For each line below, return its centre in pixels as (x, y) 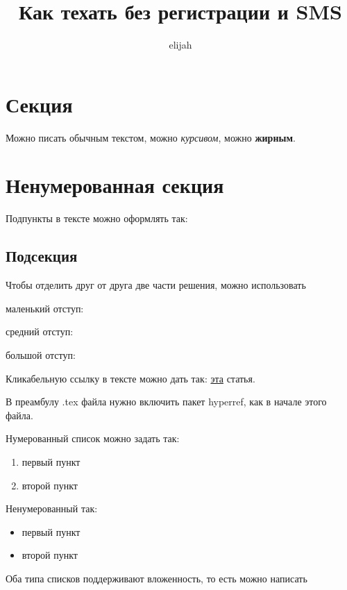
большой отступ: (41, 354)
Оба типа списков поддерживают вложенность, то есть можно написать (156, 578)
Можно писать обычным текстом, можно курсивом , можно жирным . (151, 137)
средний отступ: (40, 331)
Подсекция (42, 256)
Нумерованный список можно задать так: (93, 438)
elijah (180, 45)
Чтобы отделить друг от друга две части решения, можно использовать (156, 285)
